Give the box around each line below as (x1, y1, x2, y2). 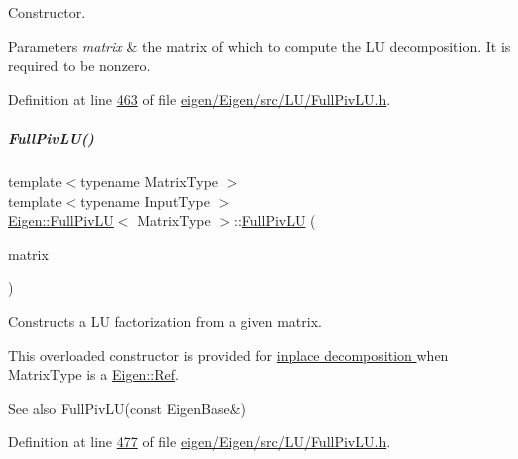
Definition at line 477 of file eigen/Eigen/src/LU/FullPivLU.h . (8, 431, 391, 452)
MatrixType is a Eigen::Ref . (8, 364, 179, 385)
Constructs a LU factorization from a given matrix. (8, 310, 322, 331)
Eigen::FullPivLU (8, 210, 114, 231)
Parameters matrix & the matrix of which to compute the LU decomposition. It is (8, 35, 511, 56)
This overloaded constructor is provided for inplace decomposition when (8, 344, 449, 365)
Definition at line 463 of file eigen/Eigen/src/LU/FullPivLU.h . (8, 88, 391, 109)
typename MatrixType (80, 170, 219, 191)
